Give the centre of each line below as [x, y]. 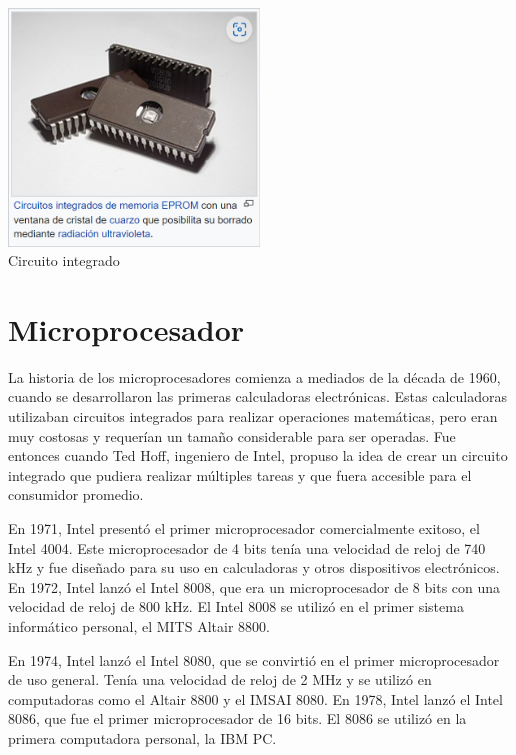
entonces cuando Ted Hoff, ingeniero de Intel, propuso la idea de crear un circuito [258, 455]
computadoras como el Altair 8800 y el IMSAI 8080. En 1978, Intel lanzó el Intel [255, 698]
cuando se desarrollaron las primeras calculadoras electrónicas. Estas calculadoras [257, 396]
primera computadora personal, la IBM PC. [142, 737]
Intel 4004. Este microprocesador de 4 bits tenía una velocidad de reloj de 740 [247, 547]
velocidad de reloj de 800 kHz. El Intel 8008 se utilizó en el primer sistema [236, 606]
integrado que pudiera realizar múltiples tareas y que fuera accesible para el [240, 474]
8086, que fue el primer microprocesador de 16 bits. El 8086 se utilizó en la [237, 718]
